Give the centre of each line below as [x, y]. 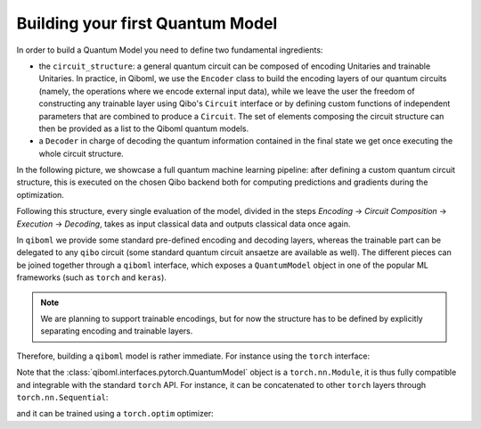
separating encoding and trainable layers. [117, 331]
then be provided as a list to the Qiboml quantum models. [144, 128]
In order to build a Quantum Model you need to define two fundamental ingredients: [170, 50]
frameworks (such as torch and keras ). [91, 277]
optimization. [40, 194]
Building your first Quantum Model [147, 23]
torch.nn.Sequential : [62, 397]
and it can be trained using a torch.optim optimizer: [115, 414]
